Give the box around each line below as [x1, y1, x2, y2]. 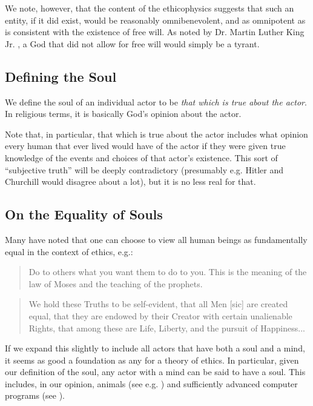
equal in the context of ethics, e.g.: [5, 245, 133, 258]
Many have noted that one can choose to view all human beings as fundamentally [5, 233, 308, 245]
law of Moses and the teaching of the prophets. [28, 277, 203, 290]
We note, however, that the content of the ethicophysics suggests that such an [5, 2, 294, 14]
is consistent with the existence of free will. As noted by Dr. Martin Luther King [5, 25, 305, 38]
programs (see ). [5, 389, 65, 402]
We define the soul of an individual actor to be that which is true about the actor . [5, 95, 307, 108]
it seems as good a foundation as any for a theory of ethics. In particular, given [5, 353, 299, 366]
